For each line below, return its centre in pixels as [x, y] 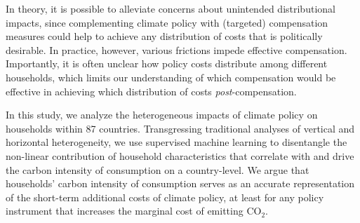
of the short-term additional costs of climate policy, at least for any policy [165, 197]
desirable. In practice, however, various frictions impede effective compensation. [176, 49]
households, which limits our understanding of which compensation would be [171, 77]
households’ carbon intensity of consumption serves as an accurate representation [180, 183]
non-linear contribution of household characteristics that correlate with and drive [180, 155]
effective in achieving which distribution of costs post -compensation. [151, 91]
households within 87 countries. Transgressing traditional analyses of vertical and [180, 128]
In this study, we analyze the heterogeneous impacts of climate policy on [162, 115]
